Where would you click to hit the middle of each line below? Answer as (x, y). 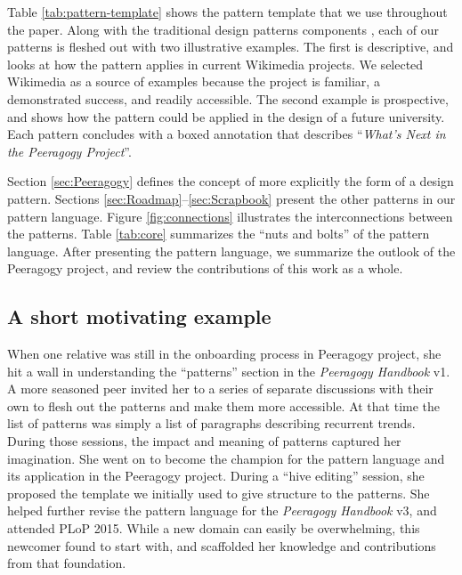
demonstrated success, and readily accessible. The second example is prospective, (228, 98)
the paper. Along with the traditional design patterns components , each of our (223, 29)
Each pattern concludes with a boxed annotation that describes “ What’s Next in (227, 134)
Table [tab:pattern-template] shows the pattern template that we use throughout (227, 12)
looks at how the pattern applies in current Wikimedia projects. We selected (215, 64)
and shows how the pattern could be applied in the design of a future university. (226, 116)
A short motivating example (139, 316)
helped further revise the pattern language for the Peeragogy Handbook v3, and (222, 510)
